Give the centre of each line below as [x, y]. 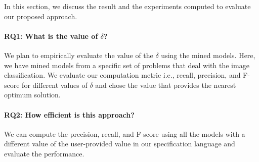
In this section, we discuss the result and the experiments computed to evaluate [127, 6]
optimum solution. [32, 95]
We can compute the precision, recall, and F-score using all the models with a [125, 133]
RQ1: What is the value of [51, 36]
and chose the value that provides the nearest [166, 85]
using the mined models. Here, [208, 55]
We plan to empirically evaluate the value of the [79, 55]
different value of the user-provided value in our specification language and [120, 144]
